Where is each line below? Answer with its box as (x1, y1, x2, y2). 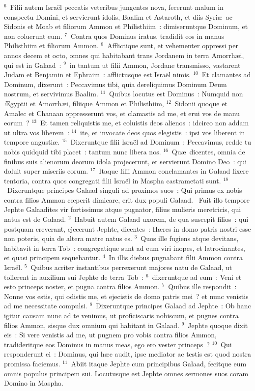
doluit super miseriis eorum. (4, 166, 88, 176)
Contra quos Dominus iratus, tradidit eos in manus (71, 30, 225, 41)
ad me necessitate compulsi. (4, 301, 87, 311)
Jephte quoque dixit (188, 320, 248, 330)
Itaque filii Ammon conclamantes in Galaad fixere (99, 166, 249, 176)
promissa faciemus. (4, 358, 60, 368)
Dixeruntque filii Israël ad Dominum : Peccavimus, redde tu (70, 137, 252, 147)
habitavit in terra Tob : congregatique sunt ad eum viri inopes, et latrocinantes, (4, 242, 245, 253)
